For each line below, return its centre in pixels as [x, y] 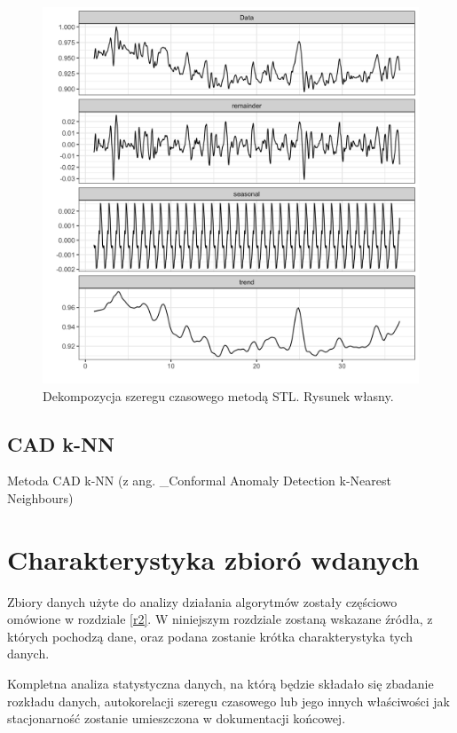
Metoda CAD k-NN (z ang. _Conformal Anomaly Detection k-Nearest [199, 481]
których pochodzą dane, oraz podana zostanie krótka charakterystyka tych [210, 636]
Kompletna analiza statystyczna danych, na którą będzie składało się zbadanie [221, 684]
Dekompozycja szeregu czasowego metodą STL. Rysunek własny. [218, 395]
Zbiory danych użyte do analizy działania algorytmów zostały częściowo [202, 601]
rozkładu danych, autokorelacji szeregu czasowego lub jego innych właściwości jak [229, 701]
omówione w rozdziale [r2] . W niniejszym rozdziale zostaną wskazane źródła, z [220, 619]
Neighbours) [40, 497]
